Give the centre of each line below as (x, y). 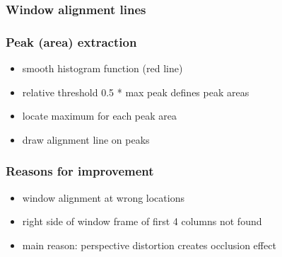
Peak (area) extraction (71, 41)
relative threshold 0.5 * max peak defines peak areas (136, 92)
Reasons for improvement (80, 171)
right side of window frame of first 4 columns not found (142, 221)
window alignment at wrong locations (103, 197)
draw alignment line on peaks (86, 139)
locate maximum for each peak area (100, 116)
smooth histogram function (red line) (102, 68)
